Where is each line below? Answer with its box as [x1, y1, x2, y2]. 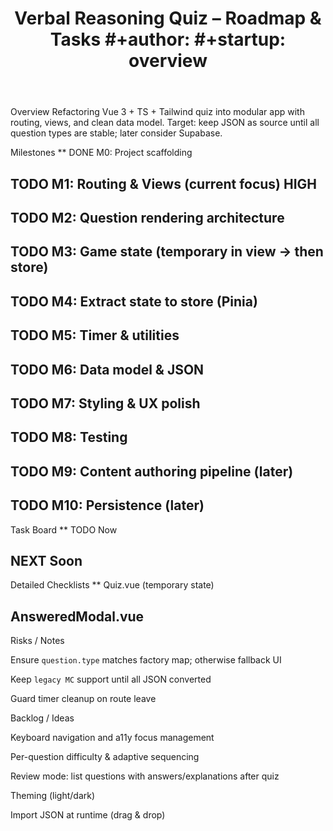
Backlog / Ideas [10, 712, 75, 724]
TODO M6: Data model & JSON [10, 361, 205, 378]
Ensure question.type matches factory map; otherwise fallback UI [10, 654, 282, 666]
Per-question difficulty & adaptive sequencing [10, 751, 200, 763]
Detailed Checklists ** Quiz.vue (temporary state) [10, 579, 215, 591]
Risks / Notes [10, 635, 65, 647]
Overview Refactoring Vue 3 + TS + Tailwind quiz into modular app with [10, 106, 305, 118]
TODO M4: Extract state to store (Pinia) [10, 293, 258, 310]
